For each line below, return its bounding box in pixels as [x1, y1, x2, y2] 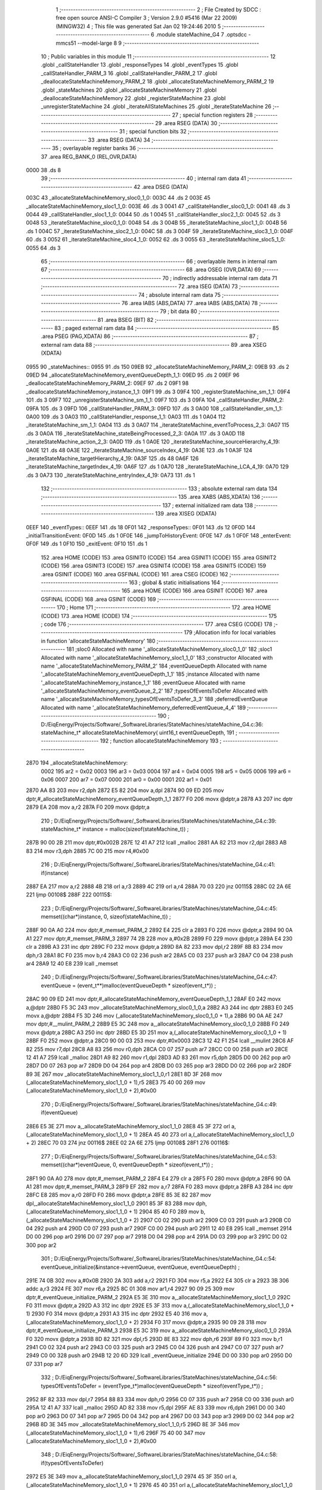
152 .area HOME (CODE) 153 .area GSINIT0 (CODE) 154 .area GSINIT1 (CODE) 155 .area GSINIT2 [41, 554, 277, 561]
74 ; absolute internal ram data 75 [138, 291, 221, 298]
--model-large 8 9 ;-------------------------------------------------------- [77, 39, 259, 46]
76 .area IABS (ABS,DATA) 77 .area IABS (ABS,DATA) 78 [121, 299, 258, 306]
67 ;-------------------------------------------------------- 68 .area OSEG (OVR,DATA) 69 [41, 266, 262, 274]
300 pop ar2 [26, 1241, 57, 1249]
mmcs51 [55, 39, 76, 46]
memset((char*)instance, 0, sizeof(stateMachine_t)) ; [41, 913, 171, 920]
